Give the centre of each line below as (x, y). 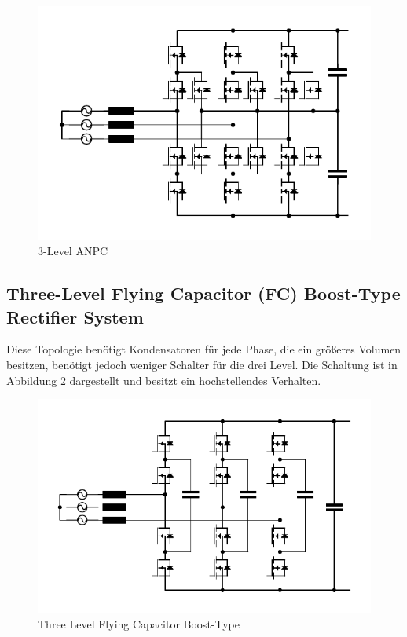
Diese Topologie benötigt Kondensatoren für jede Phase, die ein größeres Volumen (204, 349)
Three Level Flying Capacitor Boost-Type (139, 623)
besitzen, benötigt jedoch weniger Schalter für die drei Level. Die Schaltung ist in (202, 365)
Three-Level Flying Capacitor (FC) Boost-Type (203, 293)
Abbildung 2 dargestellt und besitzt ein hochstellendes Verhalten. (164, 380)
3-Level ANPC (73, 251)
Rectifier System (75, 316)
